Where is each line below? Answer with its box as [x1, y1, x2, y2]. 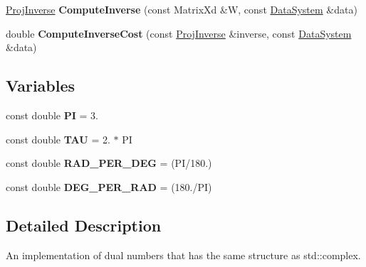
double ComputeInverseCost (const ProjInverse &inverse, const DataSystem [6, 26, 352, 40]
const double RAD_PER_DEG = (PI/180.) [6, 156, 212, 170]
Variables [6, 75, 75, 97]
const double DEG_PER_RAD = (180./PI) [6, 179, 212, 194]
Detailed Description [6, 214, 162, 236]
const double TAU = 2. [6, 131, 110, 146]
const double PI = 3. [6, 107, 98, 122]
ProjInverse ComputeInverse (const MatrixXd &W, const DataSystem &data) [6, 2, 357, 16]
